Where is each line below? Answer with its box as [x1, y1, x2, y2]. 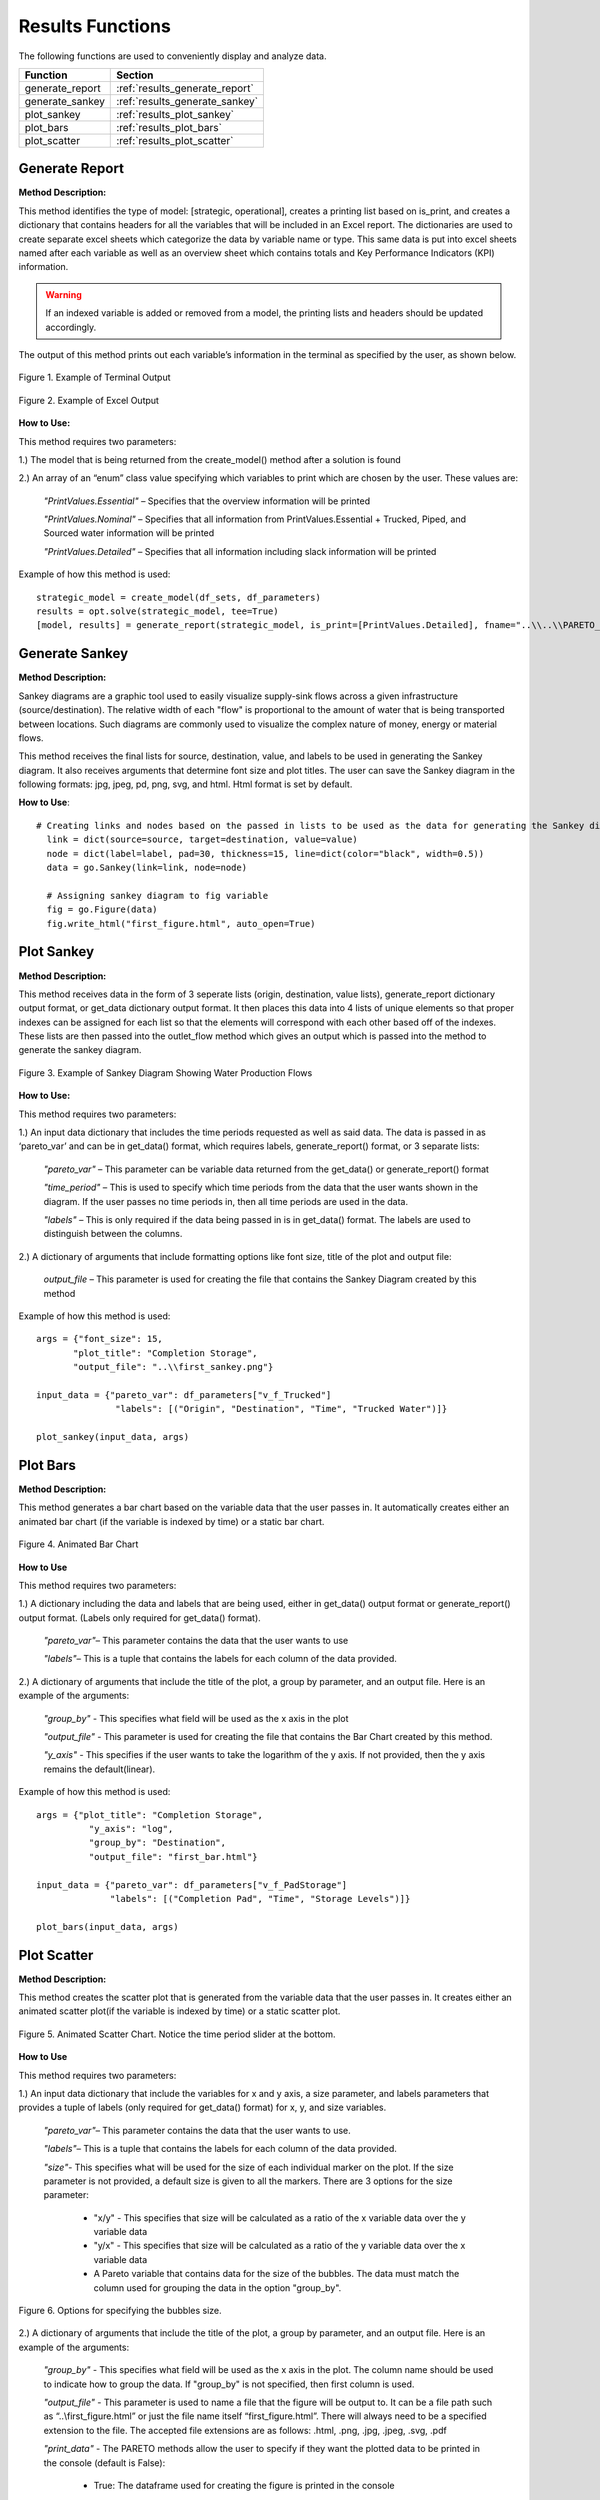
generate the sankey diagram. [18, 1044, 142, 1056]
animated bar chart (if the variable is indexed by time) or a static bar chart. [18, 1515, 325, 1527]
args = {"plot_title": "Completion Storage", [36, 1809, 264, 1820]
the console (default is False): [43, 2456, 166, 2469]
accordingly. [45, 321, 97, 333]
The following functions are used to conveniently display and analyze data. [18, 50, 327, 62]
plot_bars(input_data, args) [36, 1921, 179, 1932]
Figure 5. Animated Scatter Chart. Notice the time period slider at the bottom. [18, 2028, 336, 2040]
